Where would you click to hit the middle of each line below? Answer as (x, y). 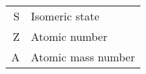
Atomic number (69, 36)
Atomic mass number (83, 57)
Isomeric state (65, 16)
